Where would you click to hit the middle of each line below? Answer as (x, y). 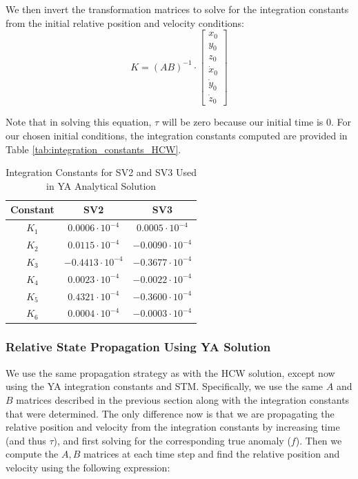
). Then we (319, 440)
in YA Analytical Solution (101, 185)
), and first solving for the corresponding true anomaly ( (172, 440)
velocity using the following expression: (88, 467)
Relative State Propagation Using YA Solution (138, 347)
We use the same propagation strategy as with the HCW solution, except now (170, 372)
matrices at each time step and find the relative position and (211, 454)
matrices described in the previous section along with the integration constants (183, 399)
